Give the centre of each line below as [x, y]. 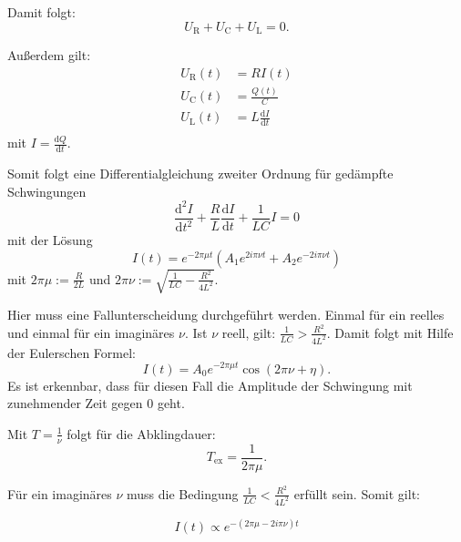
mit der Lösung [50, 240]
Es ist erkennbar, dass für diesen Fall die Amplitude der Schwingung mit [210, 385]
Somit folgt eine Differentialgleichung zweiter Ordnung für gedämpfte [200, 174]
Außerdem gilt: [49, 55]
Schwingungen [47, 191]
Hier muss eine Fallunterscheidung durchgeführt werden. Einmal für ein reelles [226, 315]
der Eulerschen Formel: [72, 352]
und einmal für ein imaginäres [91, 332]
